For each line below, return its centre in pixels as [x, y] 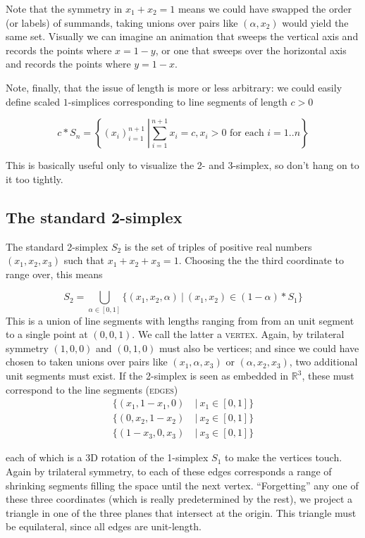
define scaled [33, 101]
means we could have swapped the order [265, 8]
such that [84, 260]
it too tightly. [35, 179]
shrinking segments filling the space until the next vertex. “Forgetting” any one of [182, 485]
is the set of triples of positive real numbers [218, 246]
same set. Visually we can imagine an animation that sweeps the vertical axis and [182, 36]
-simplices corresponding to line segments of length [178, 101]
